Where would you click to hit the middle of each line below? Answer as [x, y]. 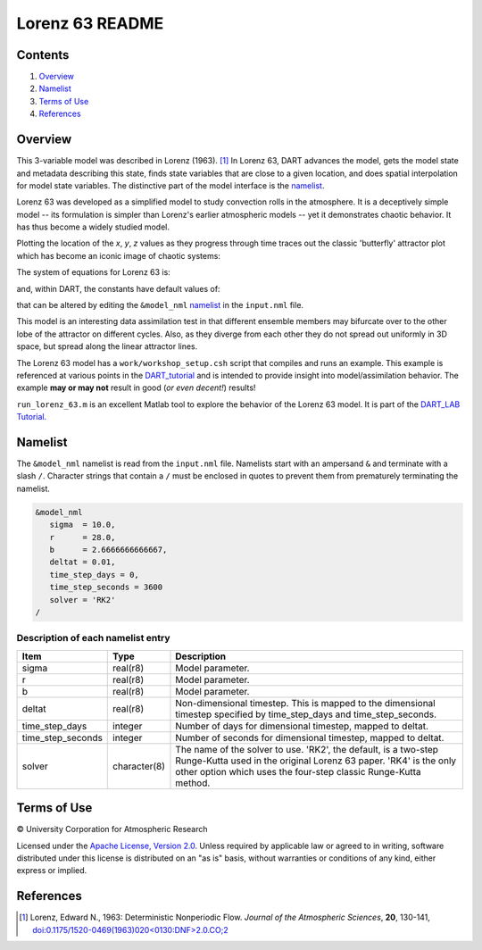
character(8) [139, 766]
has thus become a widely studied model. [93, 227]
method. [193, 783]
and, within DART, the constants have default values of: [118, 288]
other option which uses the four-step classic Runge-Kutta [298, 771]
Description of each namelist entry [93, 638]
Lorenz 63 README [90, 23]
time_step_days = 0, [95, 575]
